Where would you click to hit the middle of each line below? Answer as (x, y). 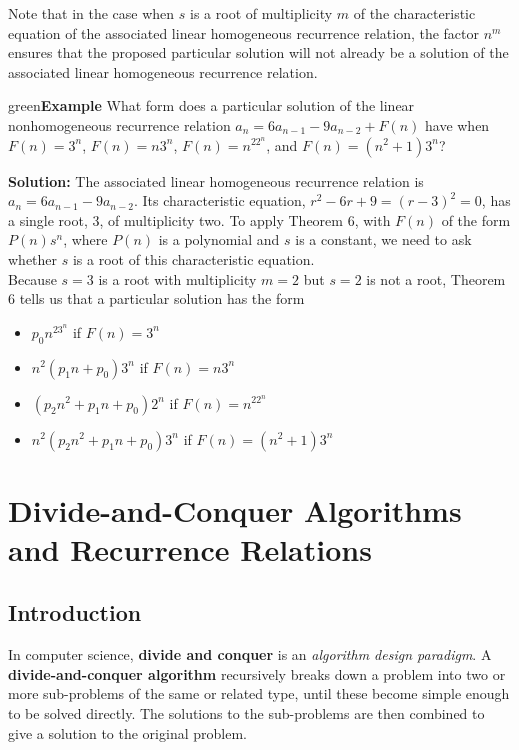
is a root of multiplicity (261, 13)
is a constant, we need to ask (383, 239)
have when (457, 124)
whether (33, 258)
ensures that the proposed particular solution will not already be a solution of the (258, 52)
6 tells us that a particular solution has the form (156, 298)
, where (85, 239)
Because (32, 278)
